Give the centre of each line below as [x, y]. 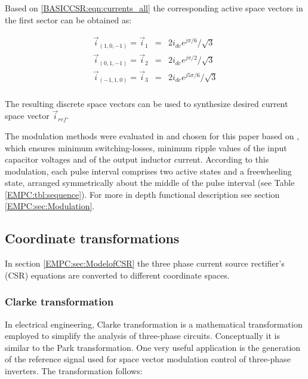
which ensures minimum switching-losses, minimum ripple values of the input [146, 147]
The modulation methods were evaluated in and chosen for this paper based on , [152, 135]
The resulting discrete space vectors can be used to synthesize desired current [147, 103]
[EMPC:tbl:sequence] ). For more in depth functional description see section [142, 194]
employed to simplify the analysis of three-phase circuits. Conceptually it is [142, 336]
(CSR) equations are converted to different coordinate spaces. [117, 275]
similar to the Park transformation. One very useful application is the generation [153, 347]
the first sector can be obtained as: [68, 19]
